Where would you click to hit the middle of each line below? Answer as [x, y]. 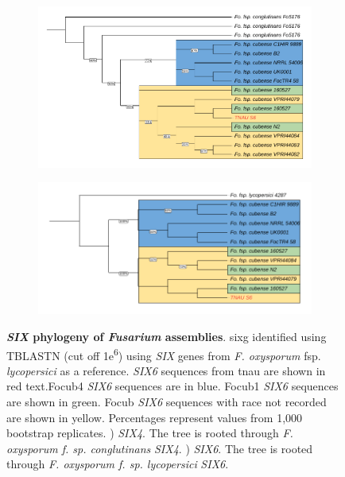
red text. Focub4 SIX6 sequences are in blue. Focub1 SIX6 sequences [172, 386]
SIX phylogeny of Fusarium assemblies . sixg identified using [167, 337]
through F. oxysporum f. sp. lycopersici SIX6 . [118, 464]
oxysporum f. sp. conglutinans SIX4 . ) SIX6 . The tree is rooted [160, 448]
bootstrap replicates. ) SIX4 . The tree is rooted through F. [150, 433]
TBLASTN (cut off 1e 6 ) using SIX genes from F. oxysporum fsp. [164, 354]
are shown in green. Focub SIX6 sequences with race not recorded [167, 402]
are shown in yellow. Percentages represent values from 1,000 [155, 417]
